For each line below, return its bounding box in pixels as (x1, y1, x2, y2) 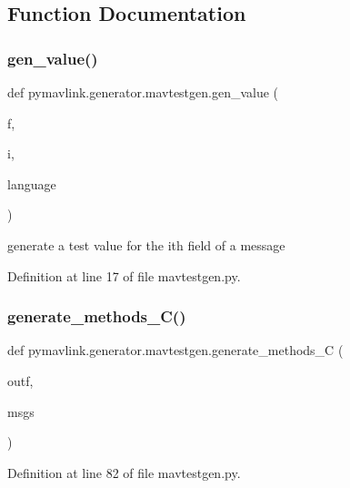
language (7, 174, 56, 193)
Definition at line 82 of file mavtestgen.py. (7, 463, 241, 482)
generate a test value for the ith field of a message (7, 235, 285, 254)
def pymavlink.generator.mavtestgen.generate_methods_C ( (7, 341, 344, 360)
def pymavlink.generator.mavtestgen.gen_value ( (7, 83, 279, 101)
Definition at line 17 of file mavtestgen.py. (7, 266, 241, 285)
